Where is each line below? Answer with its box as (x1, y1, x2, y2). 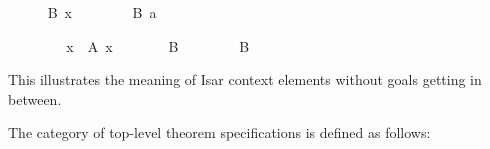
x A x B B (66, 35, 250, 56)
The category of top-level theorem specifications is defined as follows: (8, 122, 431, 143)
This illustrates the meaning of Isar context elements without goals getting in (8, 69, 482, 90)
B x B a (47, 2, 157, 22)
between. (8, 88, 62, 109)
